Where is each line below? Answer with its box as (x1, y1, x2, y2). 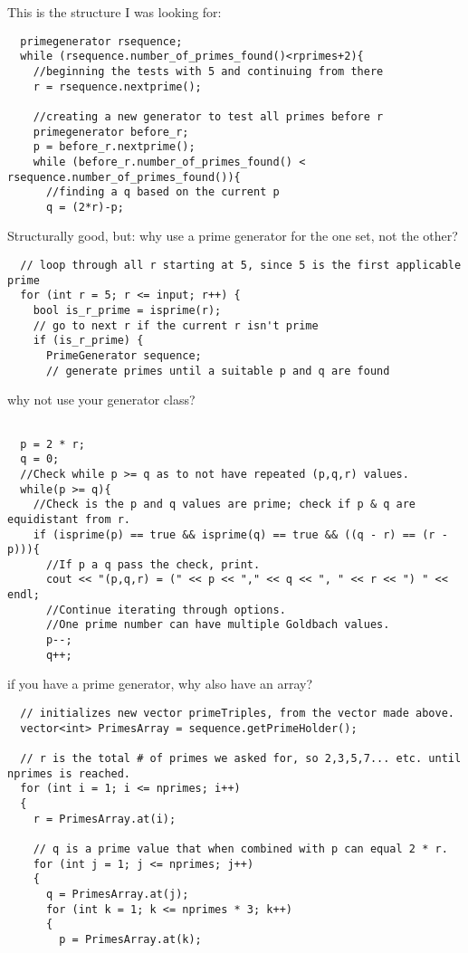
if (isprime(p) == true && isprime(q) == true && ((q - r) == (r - (33, 528, 448, 541)
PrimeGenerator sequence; (45, 349, 202, 362)
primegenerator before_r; (33, 125, 189, 138)
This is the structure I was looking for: (7, 3, 222, 21)
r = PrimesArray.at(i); (33, 812, 177, 825)
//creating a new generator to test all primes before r (33, 110, 384, 123)
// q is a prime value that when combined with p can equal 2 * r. (33, 842, 448, 855)
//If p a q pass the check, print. (45, 558, 261, 571)
